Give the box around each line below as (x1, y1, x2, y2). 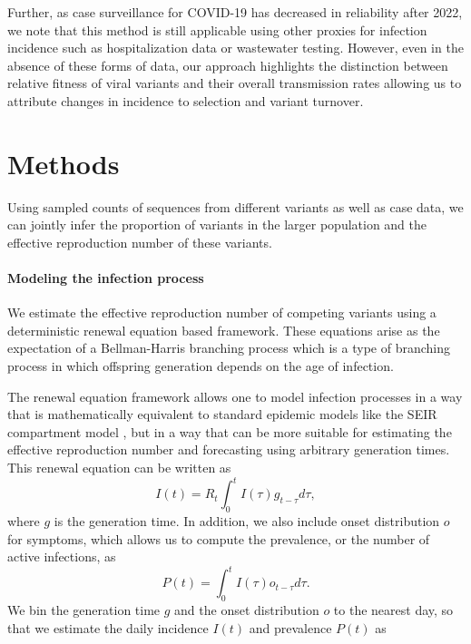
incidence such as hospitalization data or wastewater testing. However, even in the (7, 38, 464, 57)
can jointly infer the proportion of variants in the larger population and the (7, 215, 427, 234)
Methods (7, 144, 120, 181)
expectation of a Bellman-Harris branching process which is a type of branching (7, 338, 450, 357)
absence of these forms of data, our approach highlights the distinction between (7, 55, 448, 74)
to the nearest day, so (333, 600, 454, 619)
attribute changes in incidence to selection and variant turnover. (7, 91, 364, 110)
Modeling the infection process (7, 268, 204, 288)
